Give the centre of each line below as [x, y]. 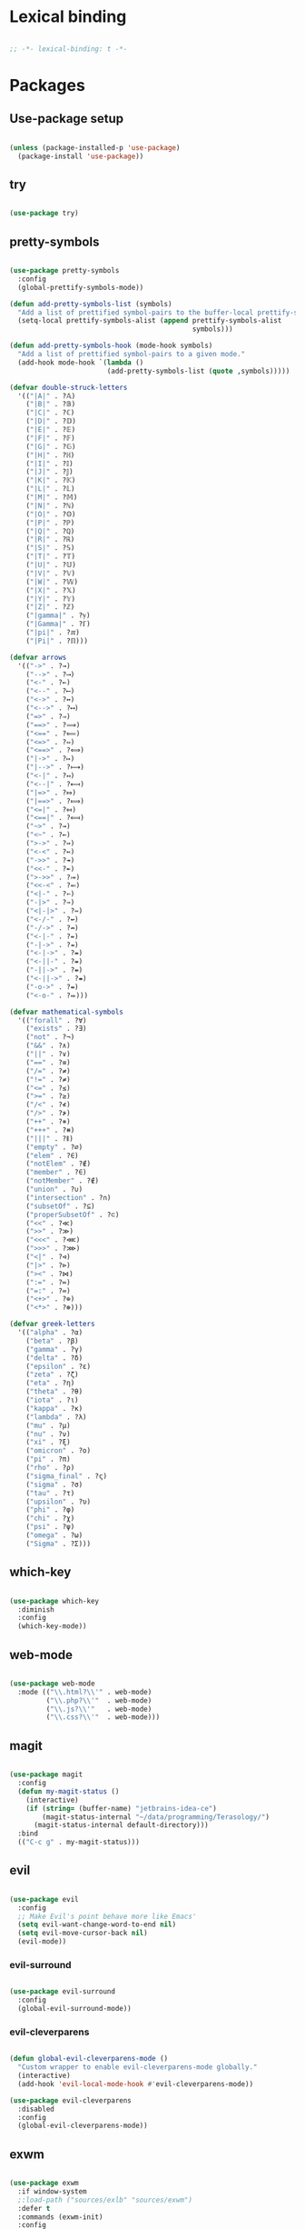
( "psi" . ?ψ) [50, 1527]
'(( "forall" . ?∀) [53, 1020]
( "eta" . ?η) [50, 1384]
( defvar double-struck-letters [69, 387]
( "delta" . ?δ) [54, 1358]
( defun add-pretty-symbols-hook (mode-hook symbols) [111, 346]
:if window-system [53, 2191]
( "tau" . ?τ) [50, 1493]
